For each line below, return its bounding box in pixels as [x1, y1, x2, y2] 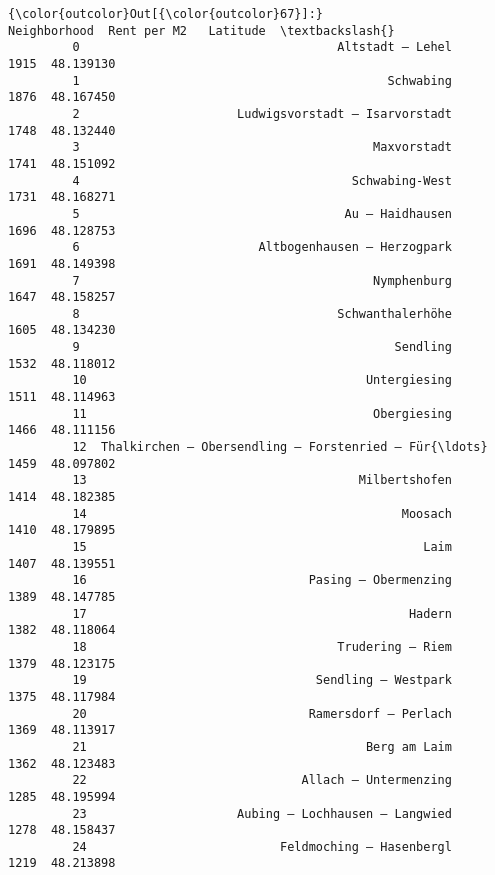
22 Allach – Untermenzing [72, 773, 452, 788]
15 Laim [72, 540, 452, 554]
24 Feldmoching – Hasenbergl [72, 839, 452, 854]
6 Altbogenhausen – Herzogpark [72, 240, 452, 255]
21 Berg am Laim [72, 739, 452, 754]
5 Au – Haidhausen [72, 206, 452, 221]
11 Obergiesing [72, 406, 452, 421]
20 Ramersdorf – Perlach [72, 706, 452, 721]
